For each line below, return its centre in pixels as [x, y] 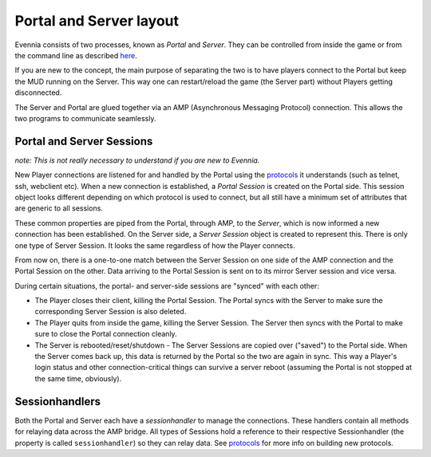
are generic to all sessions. [59, 208]
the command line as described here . [76, 55]
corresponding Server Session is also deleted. [111, 312]
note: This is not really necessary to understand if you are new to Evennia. [137, 160]
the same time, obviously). [78, 378]
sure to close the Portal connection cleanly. [106, 334]
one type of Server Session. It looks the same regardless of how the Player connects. [155, 245]
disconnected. [38, 93]
